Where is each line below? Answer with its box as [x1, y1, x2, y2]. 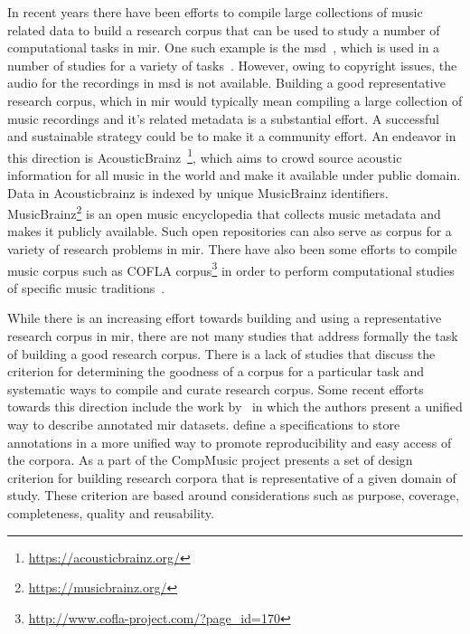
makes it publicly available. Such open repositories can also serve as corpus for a [7, 222, 452, 241]
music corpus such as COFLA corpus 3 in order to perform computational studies [7, 258, 455, 279]
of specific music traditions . [7, 278, 165, 297]
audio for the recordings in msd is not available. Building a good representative [7, 73, 446, 92]
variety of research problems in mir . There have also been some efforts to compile [7, 240, 457, 259]
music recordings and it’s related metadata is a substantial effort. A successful [7, 109, 439, 128]
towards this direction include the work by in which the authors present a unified [7, 397, 463, 416]
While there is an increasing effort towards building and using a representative [7, 308, 442, 327]
